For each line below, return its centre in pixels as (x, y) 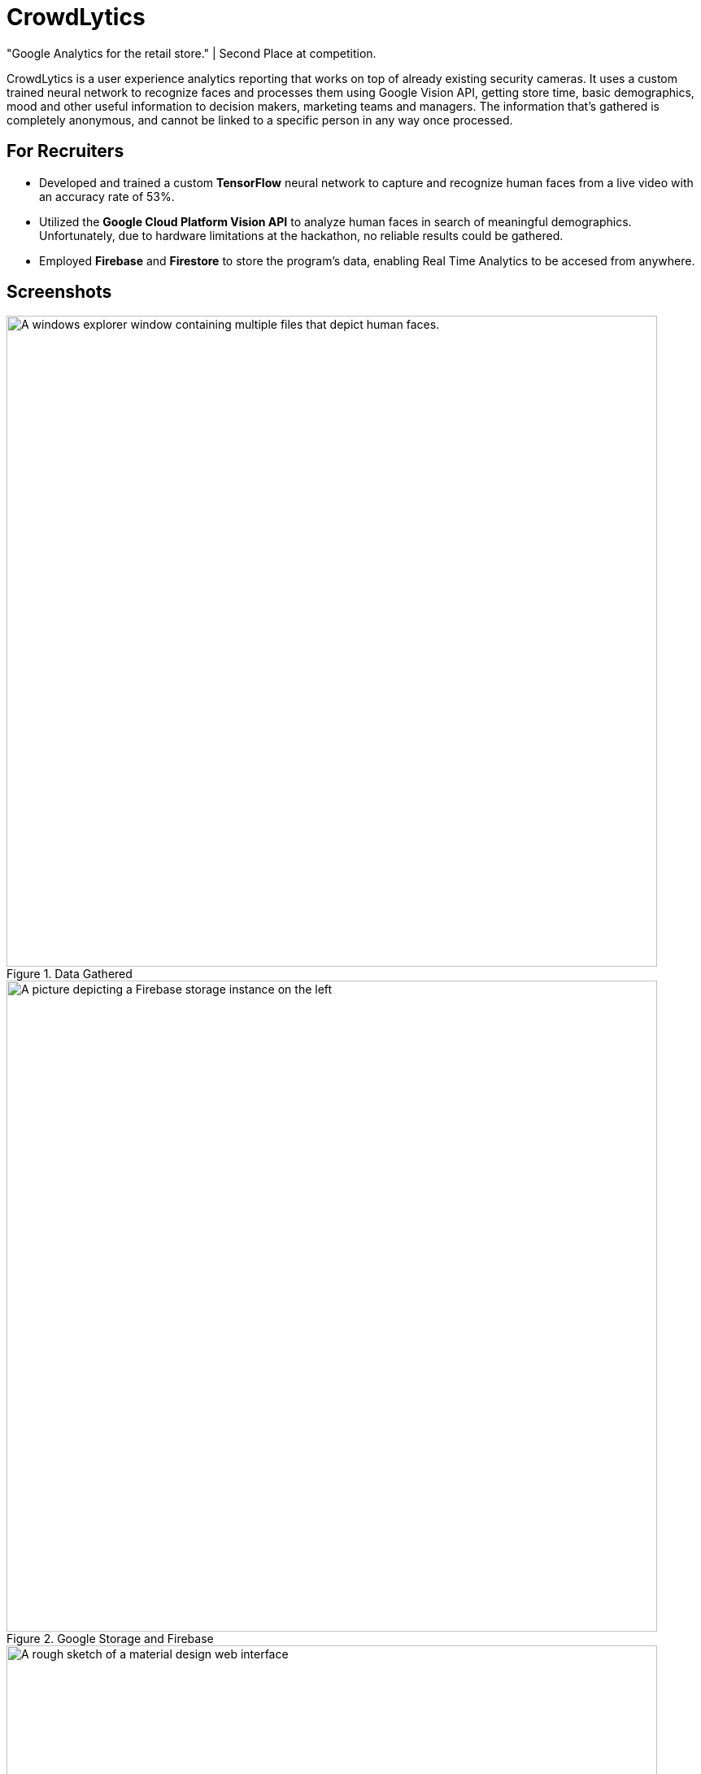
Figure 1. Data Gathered (70, 974)
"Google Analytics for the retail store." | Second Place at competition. (192, 53)
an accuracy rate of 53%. (107, 196)
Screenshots (59, 292)
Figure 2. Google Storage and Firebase (110, 1639)
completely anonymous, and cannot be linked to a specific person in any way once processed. (260, 120)
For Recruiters (65, 151)
